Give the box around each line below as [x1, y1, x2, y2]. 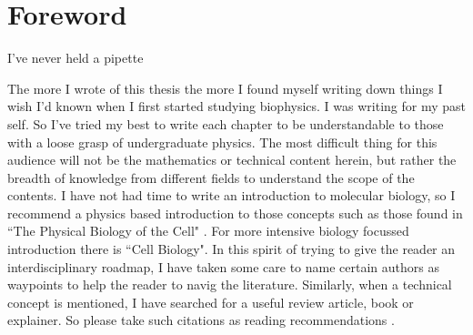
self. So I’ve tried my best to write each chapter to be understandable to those [7, 114, 444, 133]
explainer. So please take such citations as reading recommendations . [7, 310, 395, 330]
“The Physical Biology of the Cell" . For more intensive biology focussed [7, 221, 409, 240]
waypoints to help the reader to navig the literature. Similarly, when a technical [7, 275, 452, 294]
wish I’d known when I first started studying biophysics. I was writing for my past [7, 96, 466, 116]
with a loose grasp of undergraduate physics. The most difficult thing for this [7, 132, 438, 151]
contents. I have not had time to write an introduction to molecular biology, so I [7, 186, 456, 205]
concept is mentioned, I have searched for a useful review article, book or [7, 292, 414, 311]
